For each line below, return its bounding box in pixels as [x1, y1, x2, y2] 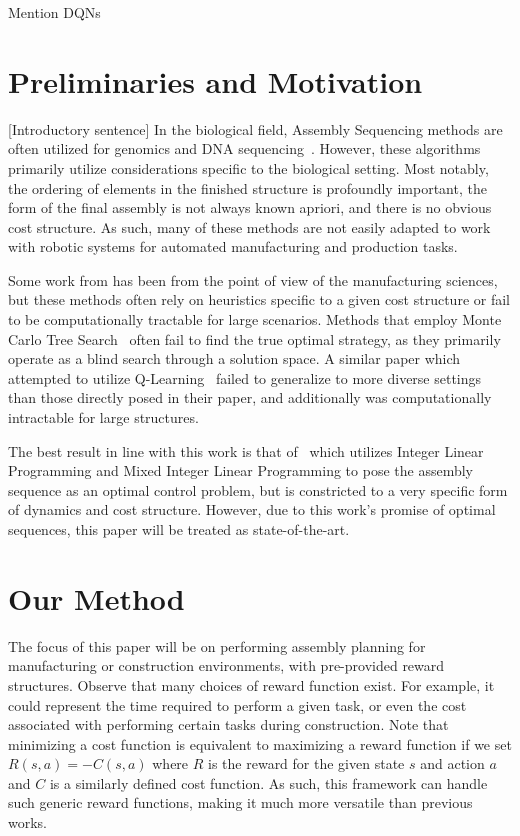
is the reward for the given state [208, 753, 405, 774]
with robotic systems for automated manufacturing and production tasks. [8, 236, 458, 257]
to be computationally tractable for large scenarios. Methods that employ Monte [8, 309, 502, 330]
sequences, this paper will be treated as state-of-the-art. [8, 519, 350, 539]
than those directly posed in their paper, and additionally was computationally [8, 387, 492, 408]
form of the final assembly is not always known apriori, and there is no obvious [8, 197, 492, 218]
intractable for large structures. [8, 407, 199, 428]
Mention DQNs [8, 2, 101, 22]
